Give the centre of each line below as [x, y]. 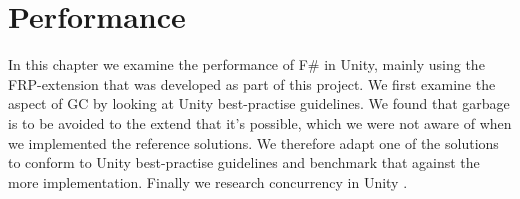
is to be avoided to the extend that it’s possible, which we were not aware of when [260, 122]
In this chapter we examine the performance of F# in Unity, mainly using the [246, 64]
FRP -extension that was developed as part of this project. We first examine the [252, 83]
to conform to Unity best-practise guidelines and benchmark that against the [244, 162]
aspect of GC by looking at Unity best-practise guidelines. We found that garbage [259, 103]
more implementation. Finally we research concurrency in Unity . [208, 181]
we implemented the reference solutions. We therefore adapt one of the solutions [253, 142]
